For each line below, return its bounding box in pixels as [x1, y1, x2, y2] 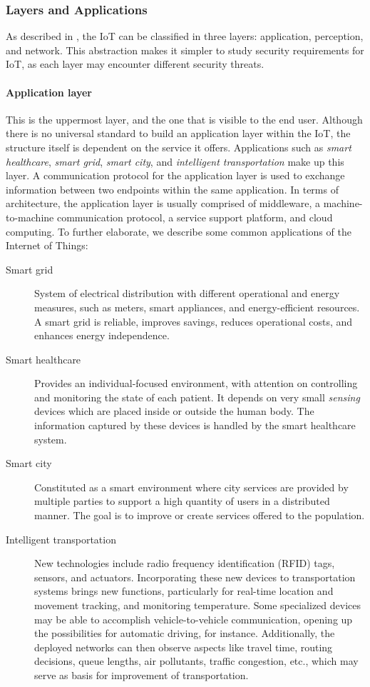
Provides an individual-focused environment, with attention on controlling [34, 376, 358, 391]
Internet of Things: [6, 238, 88, 253]
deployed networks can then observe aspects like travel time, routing [34, 639, 333, 654]
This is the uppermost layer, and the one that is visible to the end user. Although [6, 111, 363, 126]
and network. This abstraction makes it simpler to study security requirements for [6, 42, 364, 57]
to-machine [6, 209, 54, 224]
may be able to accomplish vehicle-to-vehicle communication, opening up [34, 611, 353, 626]
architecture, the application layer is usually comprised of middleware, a [6, 196, 321, 211]
